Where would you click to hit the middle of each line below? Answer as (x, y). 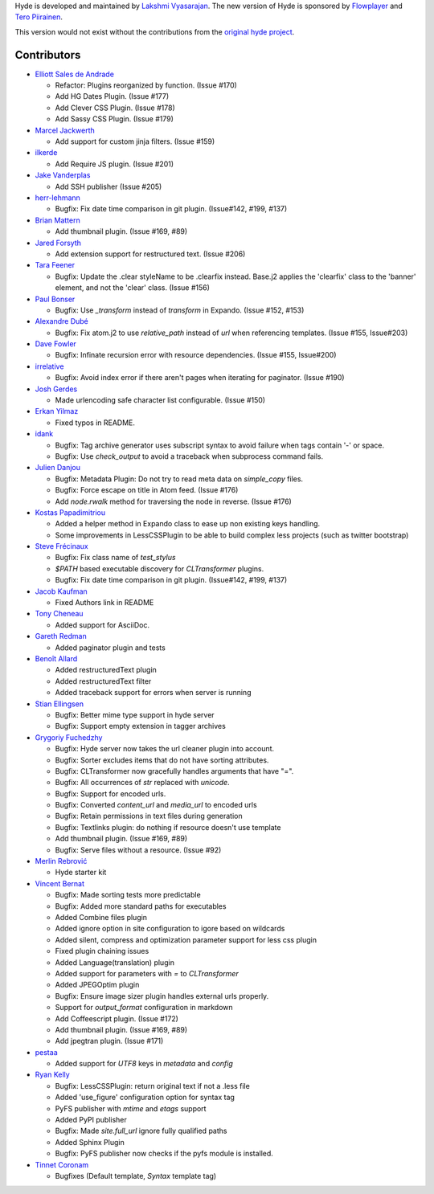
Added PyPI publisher (91, 1120)
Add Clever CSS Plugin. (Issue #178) (115, 108)
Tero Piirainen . (39, 17)
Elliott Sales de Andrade (74, 74)
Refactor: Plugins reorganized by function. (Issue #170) (146, 85)
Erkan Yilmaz (57, 411)
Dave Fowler (55, 344)
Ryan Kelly (52, 1075)
